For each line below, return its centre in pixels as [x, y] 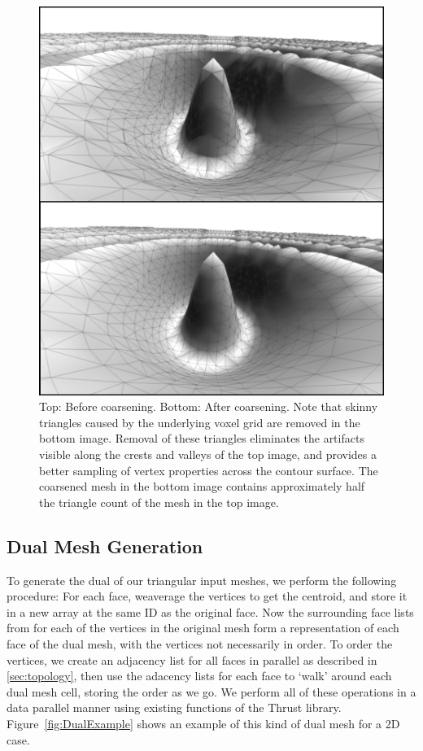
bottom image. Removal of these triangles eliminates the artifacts [202, 438]
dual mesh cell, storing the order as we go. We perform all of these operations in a [211, 691]
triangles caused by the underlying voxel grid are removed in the [200, 422]
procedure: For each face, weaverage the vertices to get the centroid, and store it [207, 596]
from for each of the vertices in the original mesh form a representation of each [203, 628]
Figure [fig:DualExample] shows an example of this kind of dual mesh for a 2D [203, 723]
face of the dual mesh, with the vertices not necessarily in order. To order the [200, 643]
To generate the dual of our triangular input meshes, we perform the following [202, 580]
